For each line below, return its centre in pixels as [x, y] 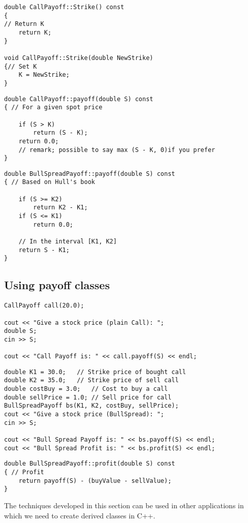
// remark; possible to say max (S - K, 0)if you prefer [117, 150]
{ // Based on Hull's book [50, 182]
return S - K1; [44, 250]
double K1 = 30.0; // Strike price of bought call [95, 372]
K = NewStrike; [44, 75]
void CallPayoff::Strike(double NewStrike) [79, 58]
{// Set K [21, 66]
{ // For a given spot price [53, 107]
